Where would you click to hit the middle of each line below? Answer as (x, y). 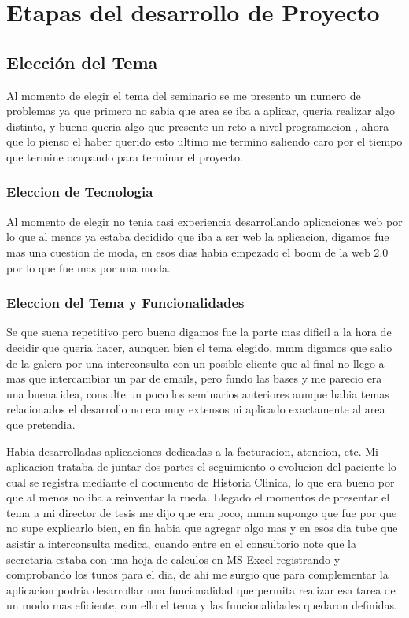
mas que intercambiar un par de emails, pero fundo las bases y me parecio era (194, 378)
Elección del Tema (82, 62)
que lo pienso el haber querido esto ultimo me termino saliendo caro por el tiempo (204, 141)
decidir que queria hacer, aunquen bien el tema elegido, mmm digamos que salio (199, 347)
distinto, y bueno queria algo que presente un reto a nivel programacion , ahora (198, 126)
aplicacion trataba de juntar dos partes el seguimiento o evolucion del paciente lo (201, 466)
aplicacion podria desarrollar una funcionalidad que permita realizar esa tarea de (201, 589)
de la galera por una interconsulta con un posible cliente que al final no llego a (195, 363)
